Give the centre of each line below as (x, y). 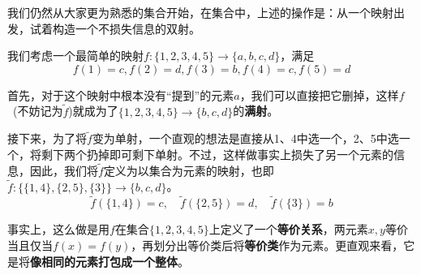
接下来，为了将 (47, 138)
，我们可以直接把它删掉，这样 (319, 95)
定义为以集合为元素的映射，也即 (189, 170)
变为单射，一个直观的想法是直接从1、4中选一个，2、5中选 (245, 138)
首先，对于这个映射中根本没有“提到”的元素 (121, 95)
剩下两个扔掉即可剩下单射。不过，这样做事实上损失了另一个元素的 (217, 154)
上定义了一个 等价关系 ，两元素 (288, 229)
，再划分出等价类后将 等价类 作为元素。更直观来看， (267, 245)
